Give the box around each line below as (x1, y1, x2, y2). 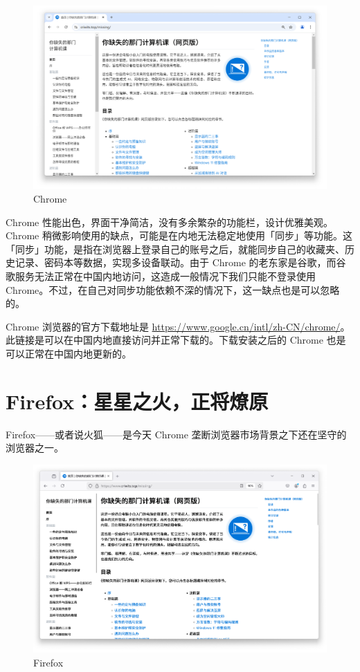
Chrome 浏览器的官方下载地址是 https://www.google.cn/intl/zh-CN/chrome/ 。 (6, 319, 350, 333)
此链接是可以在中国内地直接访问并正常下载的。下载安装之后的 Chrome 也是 (6, 333, 346, 347)
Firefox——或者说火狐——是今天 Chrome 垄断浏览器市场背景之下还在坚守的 (6, 427, 347, 441)
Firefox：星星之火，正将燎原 (6, 386, 269, 415)
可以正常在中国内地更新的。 (6, 346, 132, 360)
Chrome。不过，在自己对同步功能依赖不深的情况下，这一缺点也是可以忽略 (6, 282, 340, 297)
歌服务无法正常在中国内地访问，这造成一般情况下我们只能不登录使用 (6, 268, 316, 283)
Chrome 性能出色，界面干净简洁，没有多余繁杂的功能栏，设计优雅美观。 (6, 214, 333, 229)
